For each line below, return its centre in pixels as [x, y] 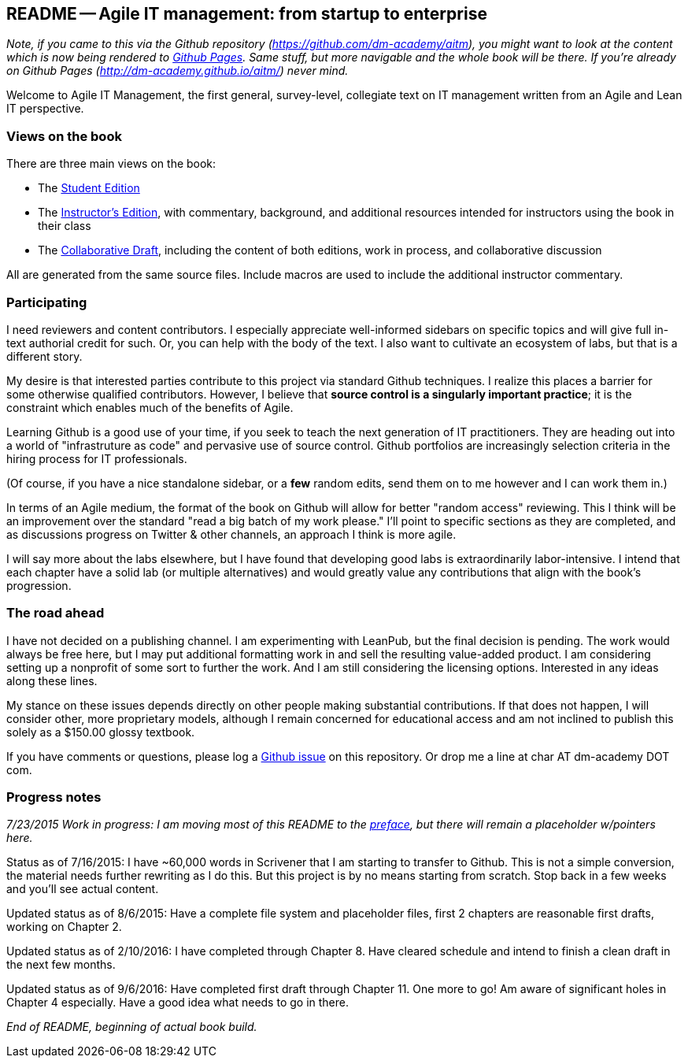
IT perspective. [45, 109]
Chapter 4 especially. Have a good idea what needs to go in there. [178, 1003]
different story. [44, 356]
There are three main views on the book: [111, 164]
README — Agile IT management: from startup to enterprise [247, 14]
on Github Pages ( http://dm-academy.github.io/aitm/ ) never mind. [178, 71]
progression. [39, 585]
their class [65, 226]
